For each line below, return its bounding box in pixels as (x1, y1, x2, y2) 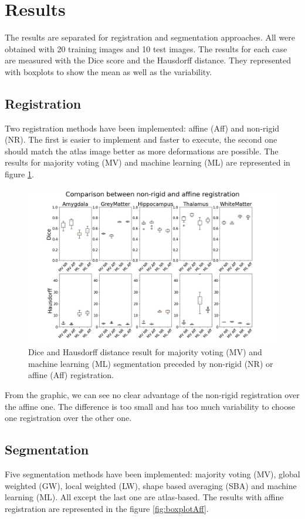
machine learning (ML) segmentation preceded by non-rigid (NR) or (28, 357, 273, 369)
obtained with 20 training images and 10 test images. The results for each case (5, 42, 287, 55)
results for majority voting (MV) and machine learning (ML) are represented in (5, 156, 290, 168)
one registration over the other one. (5, 412, 132, 424)
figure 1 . (5, 168, 34, 180)
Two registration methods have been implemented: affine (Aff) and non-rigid (5, 122, 280, 134)
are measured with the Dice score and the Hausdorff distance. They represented (5, 54, 292, 66)
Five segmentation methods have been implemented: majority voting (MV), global (5, 468, 300, 480)
